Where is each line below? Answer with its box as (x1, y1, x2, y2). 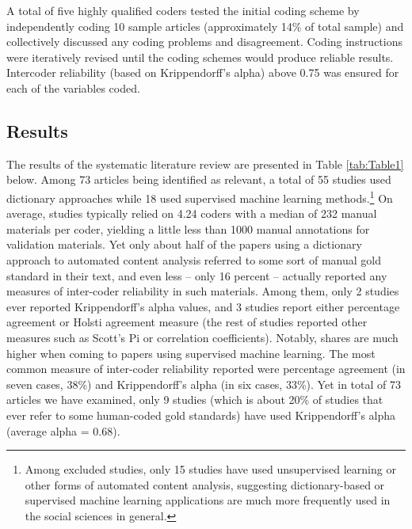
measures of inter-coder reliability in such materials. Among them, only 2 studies (6, 283, 399, 299)
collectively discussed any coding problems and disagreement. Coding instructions (6, 33, 402, 50)
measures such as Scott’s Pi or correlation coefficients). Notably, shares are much (6, 329, 399, 345)
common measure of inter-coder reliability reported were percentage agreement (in (6, 360, 406, 377)
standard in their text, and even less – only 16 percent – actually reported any (6, 267, 387, 284)
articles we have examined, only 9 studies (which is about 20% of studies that (6, 391, 383, 408)
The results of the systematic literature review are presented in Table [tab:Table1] (6, 155, 404, 172)
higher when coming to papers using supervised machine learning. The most (6, 344, 376, 361)
